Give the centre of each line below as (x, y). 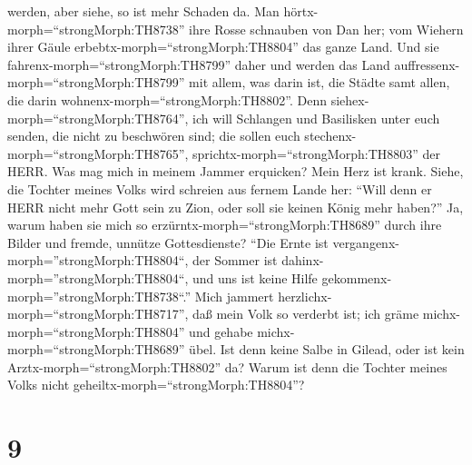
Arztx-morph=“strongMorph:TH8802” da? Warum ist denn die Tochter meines (227, 366)
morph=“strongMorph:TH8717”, (98, 314)
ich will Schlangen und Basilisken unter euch (316, 118)
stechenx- (330, 136)
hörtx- (301, 11)
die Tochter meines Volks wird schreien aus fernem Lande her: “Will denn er (220, 188)
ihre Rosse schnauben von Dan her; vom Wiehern (326, 29)
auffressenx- (427, 64)
